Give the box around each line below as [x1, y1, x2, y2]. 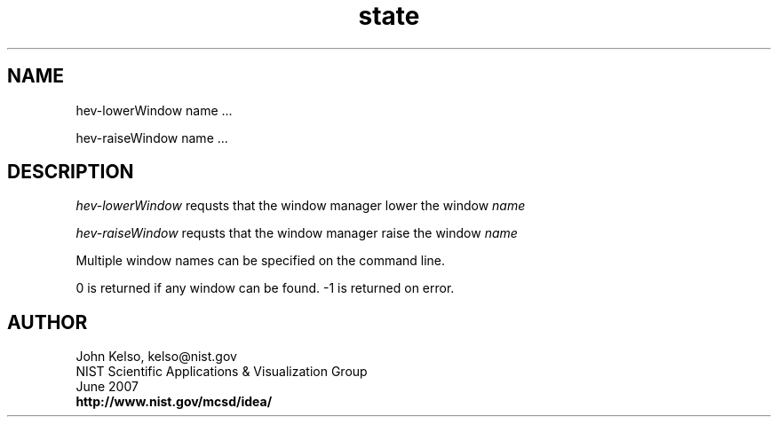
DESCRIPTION [7, 161, 134, 184]
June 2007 [75, 379, 139, 395]
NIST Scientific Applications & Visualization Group [75, 364, 368, 380]
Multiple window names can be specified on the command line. [75, 253, 446, 269]
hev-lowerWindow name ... [75, 102, 233, 118]
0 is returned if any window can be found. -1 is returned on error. [75, 280, 455, 296]
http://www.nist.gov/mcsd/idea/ [75, 394, 273, 410]
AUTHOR [7, 310, 88, 334]
